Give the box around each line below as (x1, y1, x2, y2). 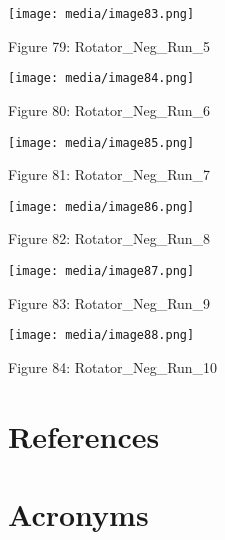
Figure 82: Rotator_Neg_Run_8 (8, 228, 211, 249)
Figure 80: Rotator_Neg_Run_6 (8, 99, 211, 120)
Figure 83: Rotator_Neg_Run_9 (8, 292, 211, 313)
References (8, 415, 160, 456)
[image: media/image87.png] (8, 264, 195, 278)
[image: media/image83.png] (8, 7, 195, 21)
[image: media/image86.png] (8, 199, 195, 214)
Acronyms (8, 494, 149, 535)
